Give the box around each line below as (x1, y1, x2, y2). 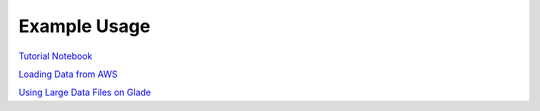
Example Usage (18, 15, 151, 37)
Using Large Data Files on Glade (18, 86, 152, 99)
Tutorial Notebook (18, 50, 93, 62)
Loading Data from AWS (18, 68, 118, 80)
